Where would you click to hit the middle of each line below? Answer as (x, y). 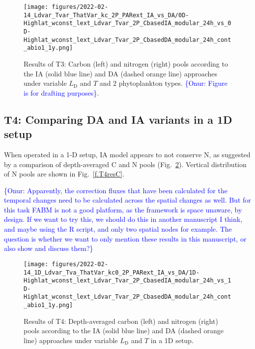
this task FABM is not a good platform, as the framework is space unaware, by (123, 209)
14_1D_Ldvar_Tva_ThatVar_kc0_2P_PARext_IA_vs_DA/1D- (112, 272)
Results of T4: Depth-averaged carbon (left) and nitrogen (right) (121, 321)
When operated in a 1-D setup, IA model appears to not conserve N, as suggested (127, 154)
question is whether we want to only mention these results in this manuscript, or (125, 238)
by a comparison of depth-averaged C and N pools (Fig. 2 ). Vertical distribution (125, 164)
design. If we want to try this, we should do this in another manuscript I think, (123, 219)
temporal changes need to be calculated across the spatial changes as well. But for (127, 200)
